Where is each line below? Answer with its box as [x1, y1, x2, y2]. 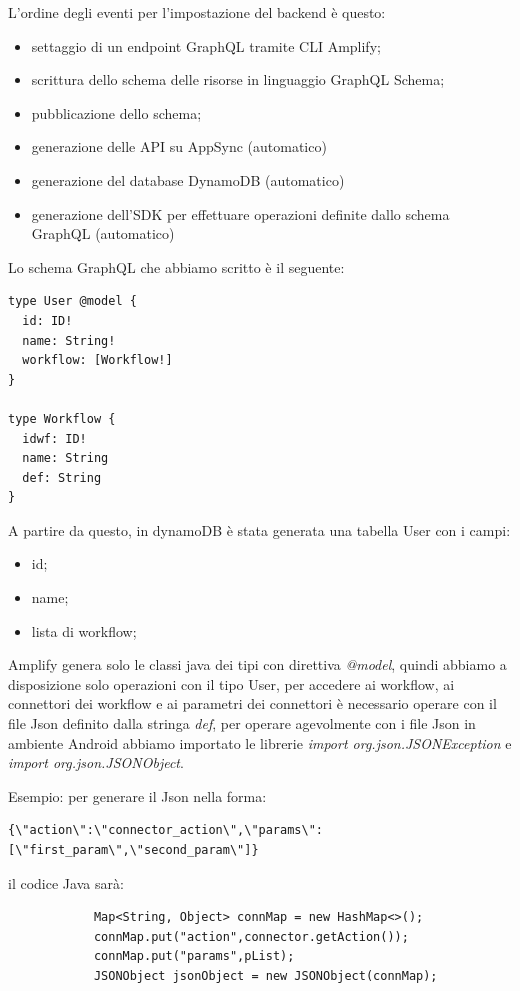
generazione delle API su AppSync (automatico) [31, 136, 327, 157]
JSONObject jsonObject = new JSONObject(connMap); [93, 968, 438, 983]
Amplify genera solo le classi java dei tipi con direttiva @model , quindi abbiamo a [8, 654, 507, 675]
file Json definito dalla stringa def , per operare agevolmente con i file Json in [8, 713, 476, 734]
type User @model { [8, 294, 137, 309]
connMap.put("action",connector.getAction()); [93, 929, 409, 944]
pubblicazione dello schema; [31, 102, 202, 123]
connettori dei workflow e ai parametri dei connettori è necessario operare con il [8, 693, 497, 714]
